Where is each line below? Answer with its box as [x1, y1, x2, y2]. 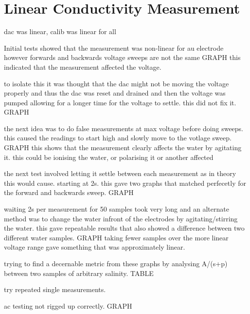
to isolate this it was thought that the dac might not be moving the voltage [4, 78, 229, 88]
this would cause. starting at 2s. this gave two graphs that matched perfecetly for [4, 177, 246, 188]
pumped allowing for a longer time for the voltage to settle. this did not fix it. [4, 97, 236, 107]
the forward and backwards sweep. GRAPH [4, 187, 134, 197]
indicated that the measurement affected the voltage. [4, 61, 161, 72]
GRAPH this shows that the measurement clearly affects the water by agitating [4, 142, 242, 153]
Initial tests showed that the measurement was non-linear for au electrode [4, 42, 224, 53]
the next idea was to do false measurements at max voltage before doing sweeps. [4, 123, 244, 133]
